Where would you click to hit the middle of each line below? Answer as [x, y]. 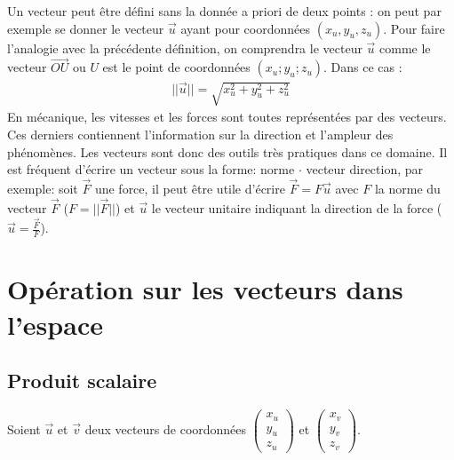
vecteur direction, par [365, 169]
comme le [405, 48]
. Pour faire [414, 28]
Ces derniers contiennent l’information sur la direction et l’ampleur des [200, 134]
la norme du [407, 188]
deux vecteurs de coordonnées [166, 429]
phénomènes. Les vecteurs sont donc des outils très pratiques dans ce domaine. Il [227, 151]
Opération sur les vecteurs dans [205, 289]
